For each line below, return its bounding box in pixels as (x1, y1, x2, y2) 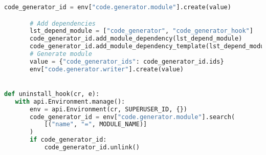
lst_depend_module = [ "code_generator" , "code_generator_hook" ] (30, 27, 253, 35)
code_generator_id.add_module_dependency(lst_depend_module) (30, 35, 242, 43)
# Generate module (30, 50, 92, 58)
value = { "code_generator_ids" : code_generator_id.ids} (30, 57, 224, 65)
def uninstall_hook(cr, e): (4, 90, 100, 98)
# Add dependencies (30, 20, 96, 27)
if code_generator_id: (30, 136, 107, 144)
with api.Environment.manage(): (15, 98, 125, 105)
